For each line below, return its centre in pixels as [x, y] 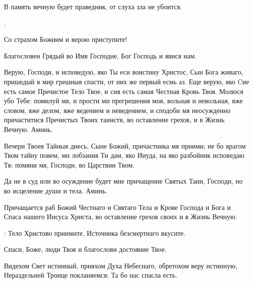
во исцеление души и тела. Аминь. [56, 190]
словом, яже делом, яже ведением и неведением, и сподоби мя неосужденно [117, 110]
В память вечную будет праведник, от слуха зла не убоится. [93, 6]
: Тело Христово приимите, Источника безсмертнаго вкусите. [95, 233]
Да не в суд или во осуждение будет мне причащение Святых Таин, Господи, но [123, 181]
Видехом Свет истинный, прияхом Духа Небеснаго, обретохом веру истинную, [121, 265]
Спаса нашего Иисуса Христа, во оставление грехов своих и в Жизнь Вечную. [121, 217]
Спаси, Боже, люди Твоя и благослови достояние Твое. [85, 249]
